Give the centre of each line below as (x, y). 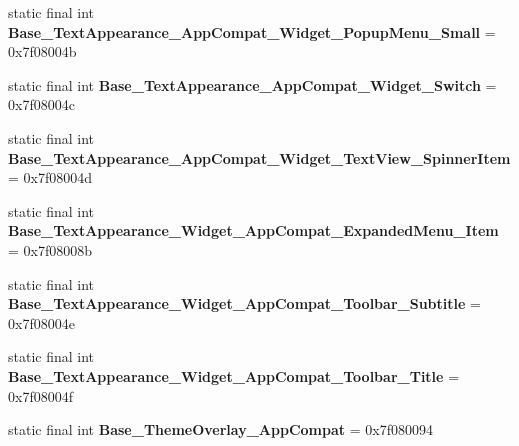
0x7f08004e (41, 322)
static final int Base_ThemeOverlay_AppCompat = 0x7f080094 (220, 429)
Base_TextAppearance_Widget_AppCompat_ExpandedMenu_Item (253, 230)
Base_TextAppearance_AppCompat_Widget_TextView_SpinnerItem (259, 157)
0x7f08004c (41, 104)
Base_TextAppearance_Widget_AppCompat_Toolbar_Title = (234, 375)
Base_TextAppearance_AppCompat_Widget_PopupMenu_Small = (252, 31)
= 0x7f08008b (50, 249)
